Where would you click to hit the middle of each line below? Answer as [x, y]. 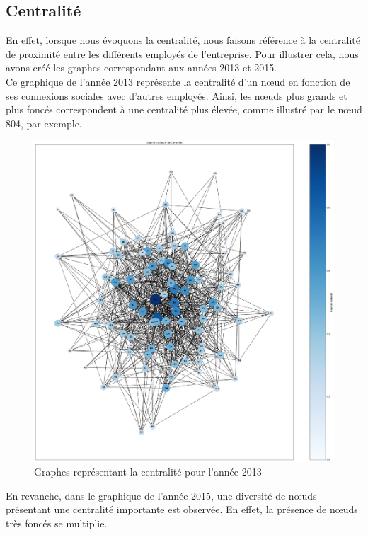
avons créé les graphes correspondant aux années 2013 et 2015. [142, 68]
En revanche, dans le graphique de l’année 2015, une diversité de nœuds [161, 495]
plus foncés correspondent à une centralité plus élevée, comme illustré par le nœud [184, 109]
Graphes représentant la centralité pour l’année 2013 [148, 472]
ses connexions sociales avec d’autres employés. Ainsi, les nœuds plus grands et [177, 95]
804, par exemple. [44, 123]
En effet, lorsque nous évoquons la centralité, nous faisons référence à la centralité [183, 40]
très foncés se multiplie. [57, 523]
